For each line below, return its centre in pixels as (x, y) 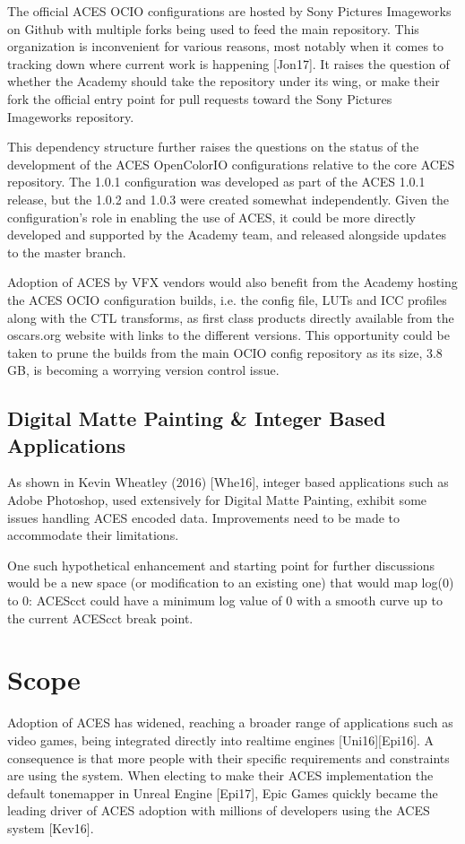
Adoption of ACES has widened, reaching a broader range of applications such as (230, 722)
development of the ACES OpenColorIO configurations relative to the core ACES (231, 164)
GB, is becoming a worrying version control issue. (143, 370)
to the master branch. (67, 252)
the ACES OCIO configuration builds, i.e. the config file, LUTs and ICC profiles (227, 299)
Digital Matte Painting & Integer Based (197, 418)
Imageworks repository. (71, 116)
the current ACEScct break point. (100, 618)
